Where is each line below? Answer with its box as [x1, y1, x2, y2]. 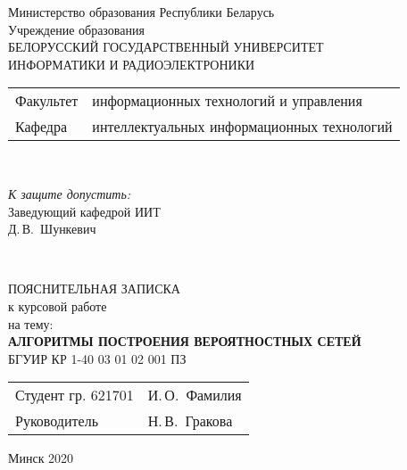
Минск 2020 [8, 449, 74, 467]
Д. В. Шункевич [8, 219, 96, 238]
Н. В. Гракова [147, 410, 233, 432]
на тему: [8, 314, 54, 333]
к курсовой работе [8, 296, 107, 315]
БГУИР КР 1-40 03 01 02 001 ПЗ [8, 349, 187, 367]
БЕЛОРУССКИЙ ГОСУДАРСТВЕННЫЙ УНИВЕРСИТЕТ [8, 37, 324, 56]
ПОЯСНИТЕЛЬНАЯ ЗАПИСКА [8, 279, 180, 298]
